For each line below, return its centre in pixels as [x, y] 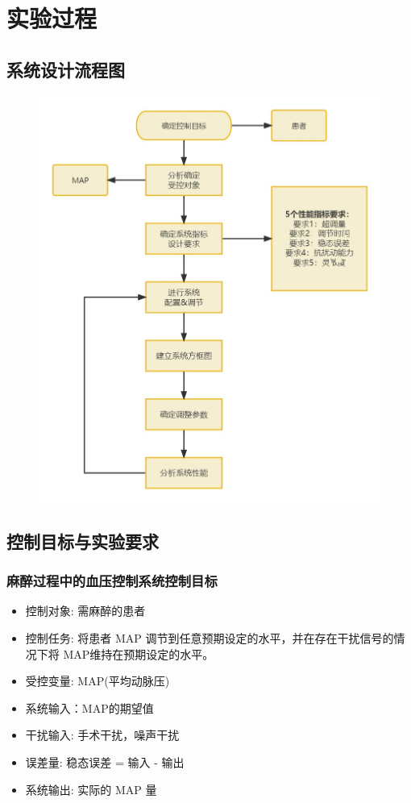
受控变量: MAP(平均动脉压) [98, 681]
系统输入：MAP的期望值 [89, 707]
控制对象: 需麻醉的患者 [85, 611]
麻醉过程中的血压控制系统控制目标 [112, 581]
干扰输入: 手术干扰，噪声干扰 [102, 735]
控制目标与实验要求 [83, 541]
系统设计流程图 [66, 69]
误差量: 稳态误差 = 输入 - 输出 [105, 762]
